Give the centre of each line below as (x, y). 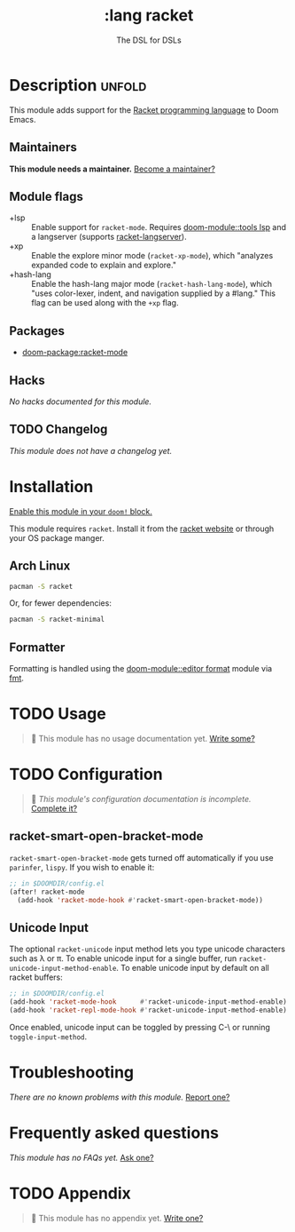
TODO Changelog (58, 429)
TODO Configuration (86, 775)
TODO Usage (58, 714)
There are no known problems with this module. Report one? (120, 1097)
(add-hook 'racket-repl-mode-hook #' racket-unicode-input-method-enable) (148, 1010)
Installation (51, 486)
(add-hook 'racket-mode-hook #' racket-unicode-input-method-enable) (148, 1002)
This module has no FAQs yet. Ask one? (82, 1157)
